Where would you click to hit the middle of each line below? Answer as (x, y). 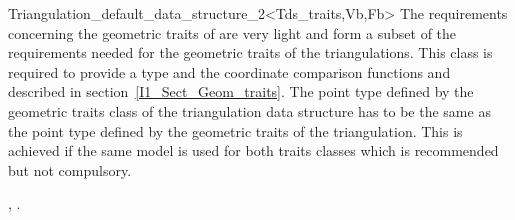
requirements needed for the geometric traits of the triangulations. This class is (250, 52)
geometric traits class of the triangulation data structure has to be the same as (249, 110)
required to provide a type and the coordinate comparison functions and (229, 71)
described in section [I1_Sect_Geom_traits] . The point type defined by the (241, 91)
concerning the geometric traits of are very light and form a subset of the (232, 32)
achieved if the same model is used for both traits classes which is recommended (253, 150)
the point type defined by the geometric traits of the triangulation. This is (235, 130)
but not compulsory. (70, 169)
